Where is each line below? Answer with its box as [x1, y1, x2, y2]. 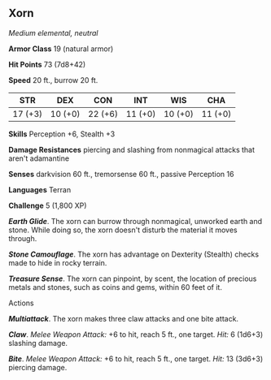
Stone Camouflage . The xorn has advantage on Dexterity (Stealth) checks [8, 249, 259, 259]
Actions [8, 298, 34, 308]
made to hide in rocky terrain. [8, 257, 107, 267]
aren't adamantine [8, 153, 70, 163]
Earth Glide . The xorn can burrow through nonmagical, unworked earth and [8, 216, 263, 226]
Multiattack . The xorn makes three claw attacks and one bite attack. [8, 313, 238, 323]
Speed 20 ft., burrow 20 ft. [8, 75, 98, 84]
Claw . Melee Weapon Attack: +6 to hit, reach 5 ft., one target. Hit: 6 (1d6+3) [8, 329, 264, 339]
